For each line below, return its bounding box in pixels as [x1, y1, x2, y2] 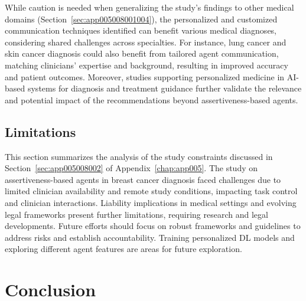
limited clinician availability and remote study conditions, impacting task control [5, 185, 298, 197]
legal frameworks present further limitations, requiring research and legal [5, 208, 268, 220]
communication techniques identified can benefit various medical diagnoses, [5, 24, 277, 37]
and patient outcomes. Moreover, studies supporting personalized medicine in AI [5, 70, 297, 83]
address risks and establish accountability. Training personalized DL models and [5, 231, 295, 243]
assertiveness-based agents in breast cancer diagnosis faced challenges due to [5, 173, 281, 185]
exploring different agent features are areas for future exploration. [5, 243, 242, 255]
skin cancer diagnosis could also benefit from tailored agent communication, [5, 47, 279, 60]
